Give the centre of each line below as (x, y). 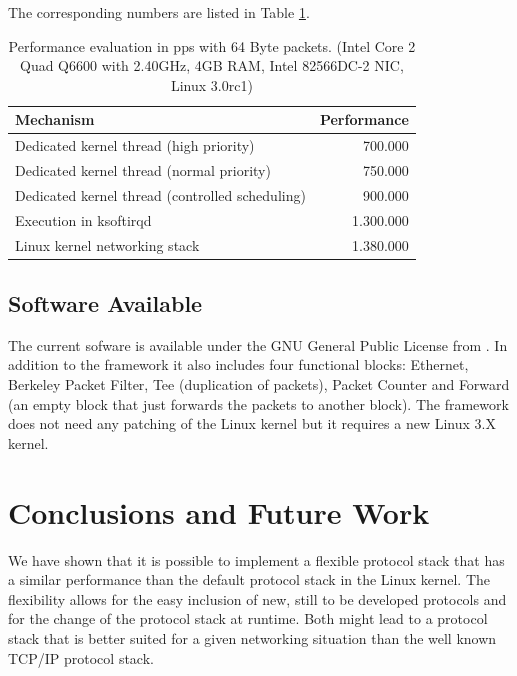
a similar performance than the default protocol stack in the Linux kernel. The (249, 579)
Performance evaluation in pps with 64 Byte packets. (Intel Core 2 (212, 45)
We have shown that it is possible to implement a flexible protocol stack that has (256, 559)
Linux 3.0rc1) (211, 84)
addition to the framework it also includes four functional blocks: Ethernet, (238, 364)
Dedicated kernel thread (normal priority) (143, 170)
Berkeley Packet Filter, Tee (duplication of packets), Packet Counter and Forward (259, 384)
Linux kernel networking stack (107, 244)
